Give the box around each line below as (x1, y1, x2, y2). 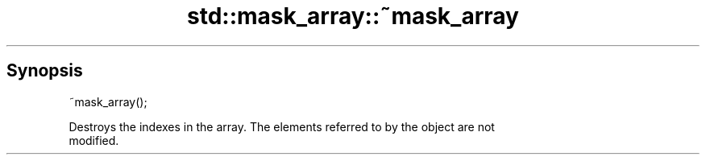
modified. (69, 133, 119, 147)
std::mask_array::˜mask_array (187, 2, 519, 30)
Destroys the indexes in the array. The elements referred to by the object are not (69, 119, 495, 134)
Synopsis (6, 60, 83, 81)
